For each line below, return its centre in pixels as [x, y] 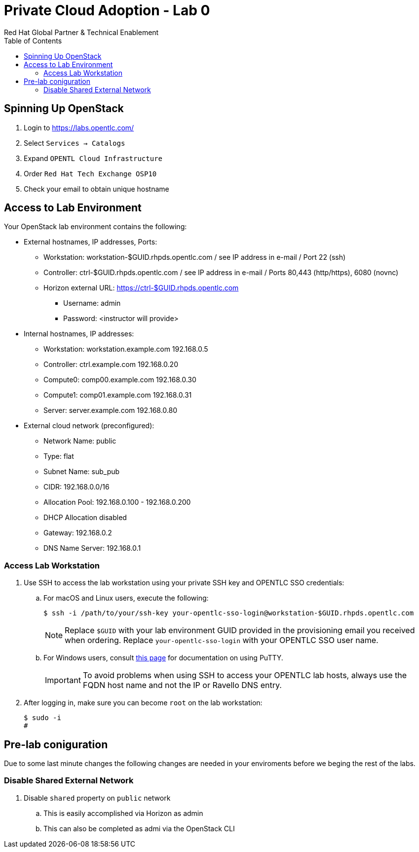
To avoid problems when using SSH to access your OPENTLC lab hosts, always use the [245, 675]
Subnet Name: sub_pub [82, 472]
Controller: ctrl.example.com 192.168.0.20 [111, 365]
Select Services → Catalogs [75, 143]
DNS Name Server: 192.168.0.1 [92, 548]
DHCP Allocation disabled [85, 518]
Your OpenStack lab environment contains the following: [95, 227]
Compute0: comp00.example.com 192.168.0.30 [120, 380]
